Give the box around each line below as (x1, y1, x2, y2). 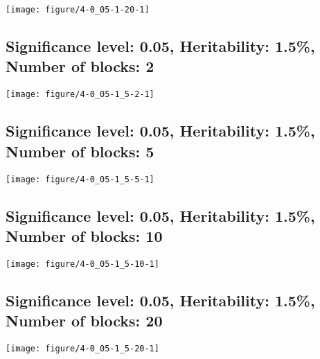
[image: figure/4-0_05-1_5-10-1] (6, 259, 159, 269)
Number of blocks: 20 (6, 310, 163, 331)
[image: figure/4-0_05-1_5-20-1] (6, 344, 159, 353)
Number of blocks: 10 (6, 225, 163, 246)
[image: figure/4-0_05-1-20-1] (6, 5, 150, 15)
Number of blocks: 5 (6, 140, 154, 161)
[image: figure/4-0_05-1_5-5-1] (6, 174, 154, 184)
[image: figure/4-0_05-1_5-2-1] (6, 89, 154, 100)
